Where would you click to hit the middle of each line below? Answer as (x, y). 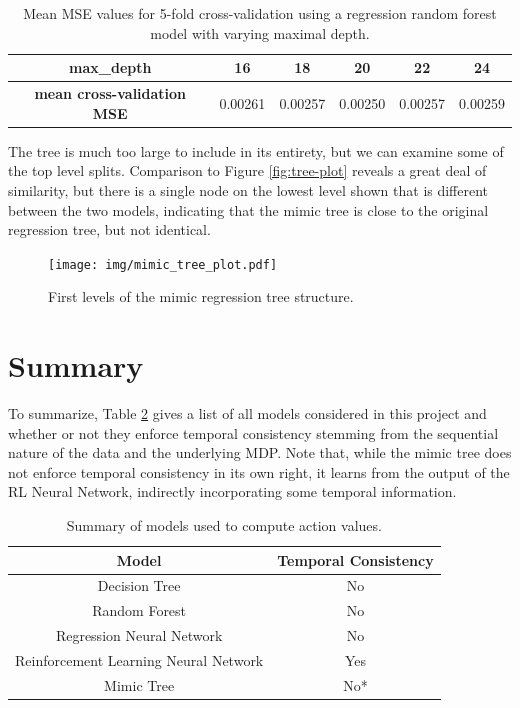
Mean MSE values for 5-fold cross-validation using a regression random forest (260, 13)
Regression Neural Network (139, 635)
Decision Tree (139, 585)
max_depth (110, 67)
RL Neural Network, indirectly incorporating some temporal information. (232, 491)
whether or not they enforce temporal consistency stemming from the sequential (253, 432)
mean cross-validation (110, 93)
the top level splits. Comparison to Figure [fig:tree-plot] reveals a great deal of (247, 170)
